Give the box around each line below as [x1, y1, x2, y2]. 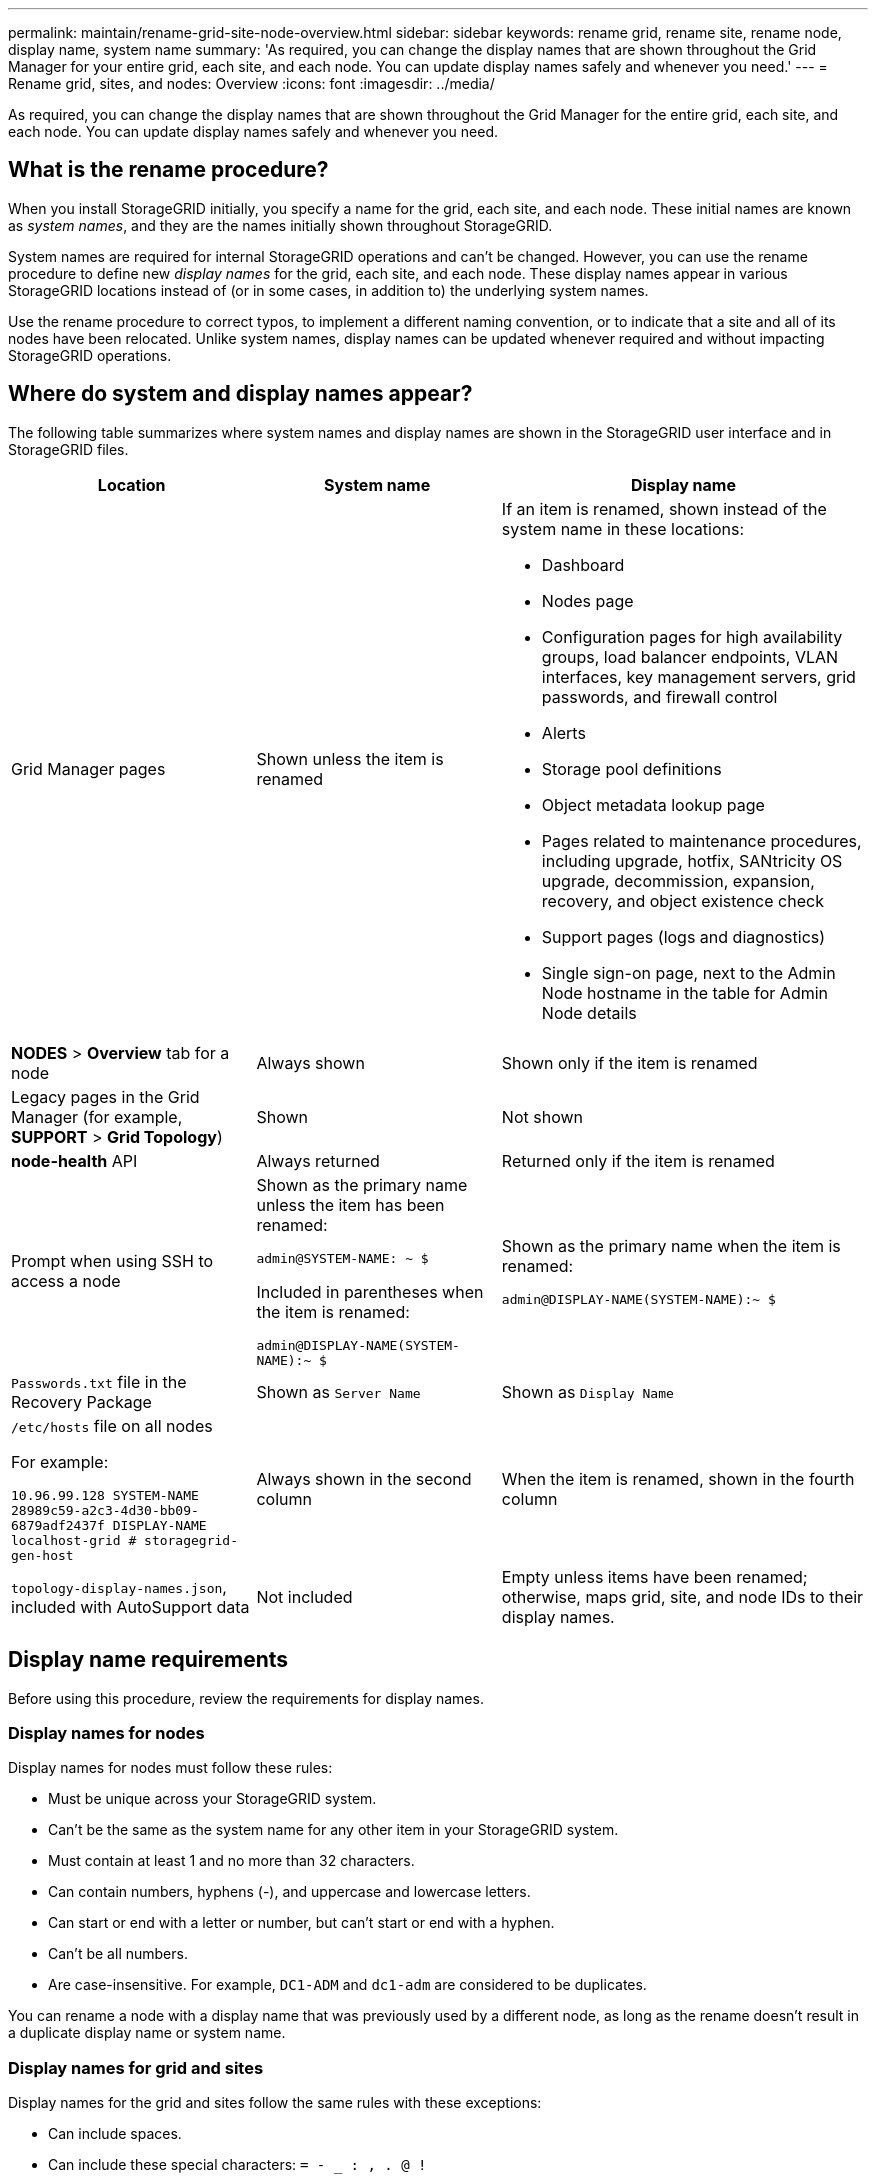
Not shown [501, 1106, 583, 1127]
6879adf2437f [11, 1517, 105, 1533]
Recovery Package [11, 1391, 152, 1412]
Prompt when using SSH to [11, 1251, 214, 1272]
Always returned [256, 1150, 380, 1171]
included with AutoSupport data [11, 1596, 250, 1617]
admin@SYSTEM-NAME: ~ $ [256, 1250, 429, 1266]
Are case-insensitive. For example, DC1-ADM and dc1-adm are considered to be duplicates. [48, 1976, 647, 1994]
